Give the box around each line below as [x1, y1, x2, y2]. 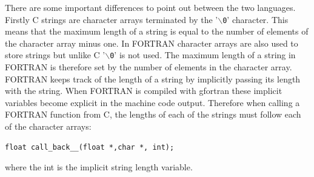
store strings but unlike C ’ [5, 48, 105, 61]
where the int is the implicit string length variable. [5, 161, 193, 173]
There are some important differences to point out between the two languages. [5, 1, 296, 13]
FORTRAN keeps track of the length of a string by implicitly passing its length [5, 72, 301, 85]
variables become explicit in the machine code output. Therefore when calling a [5, 96, 300, 109]
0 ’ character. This [222, 13, 289, 25]
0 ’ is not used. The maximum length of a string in [110, 48, 296, 61]
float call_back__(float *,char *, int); [5, 142, 175, 152]
